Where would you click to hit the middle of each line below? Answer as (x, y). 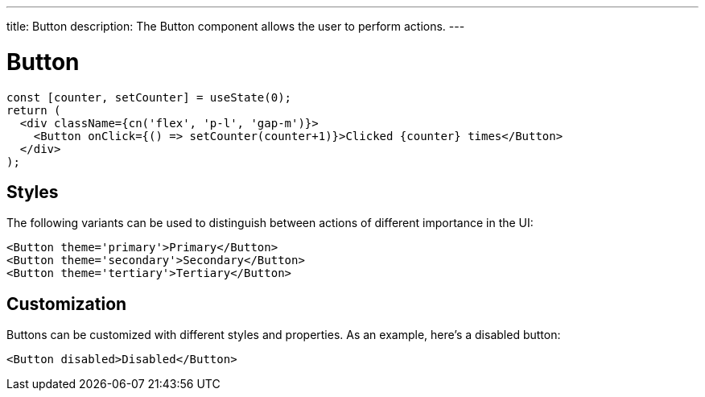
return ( (34, 110)
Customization (67, 304)
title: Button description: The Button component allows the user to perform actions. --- (236, 26)
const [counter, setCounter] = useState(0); (149, 97)
